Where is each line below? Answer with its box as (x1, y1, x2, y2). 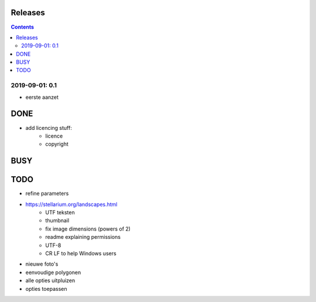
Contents (11, 23, 35, 30)
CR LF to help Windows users (45, 249, 116, 257)
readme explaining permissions (45, 234, 121, 241)
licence (45, 132, 63, 139)
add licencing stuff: (25, 124, 73, 131)
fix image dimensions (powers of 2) (45, 225, 131, 232)
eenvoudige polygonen (25, 269, 81, 276)
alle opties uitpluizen (25, 277, 75, 284)
